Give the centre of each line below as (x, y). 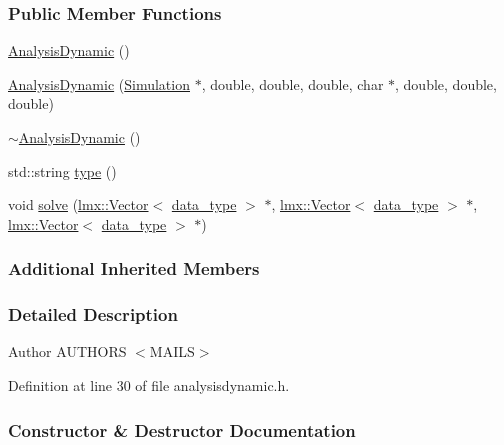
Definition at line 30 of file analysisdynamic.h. (149, 385)
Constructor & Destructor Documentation (182, 429)
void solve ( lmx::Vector (78, 204)
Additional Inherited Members (134, 268)
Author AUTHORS (67, 351)
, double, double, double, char (292, 83)
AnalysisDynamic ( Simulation (99, 83)
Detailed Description (93, 314)
